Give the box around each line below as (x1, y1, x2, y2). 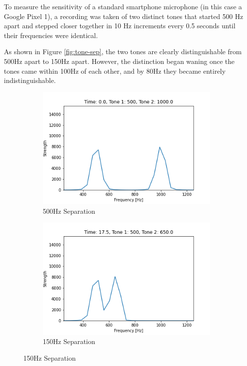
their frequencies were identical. (4, 30, 98, 40)
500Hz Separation (43, 205, 95, 216)
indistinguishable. (4, 75, 56, 85)
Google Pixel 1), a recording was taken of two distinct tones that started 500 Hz (4, 11, 243, 21)
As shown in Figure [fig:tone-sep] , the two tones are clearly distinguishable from (4, 46, 242, 57)
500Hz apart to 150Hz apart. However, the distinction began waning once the (4, 56, 235, 66)
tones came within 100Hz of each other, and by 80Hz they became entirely (4, 65, 226, 76)
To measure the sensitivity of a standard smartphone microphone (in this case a (4, 1, 242, 11)
